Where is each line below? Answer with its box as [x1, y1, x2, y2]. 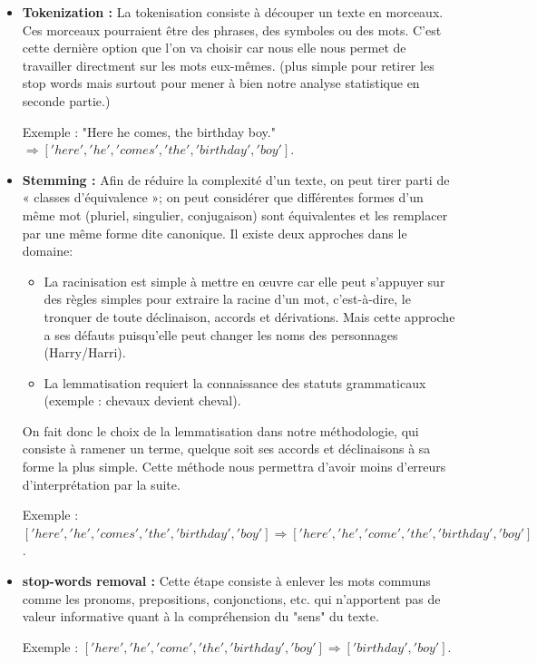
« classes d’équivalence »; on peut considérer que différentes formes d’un [22, 188, 424, 207]
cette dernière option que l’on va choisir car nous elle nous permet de [22, 38, 406, 57]
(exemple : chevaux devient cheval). [44, 391, 241, 410]
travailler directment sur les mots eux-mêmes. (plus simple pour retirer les [22, 55, 434, 74]
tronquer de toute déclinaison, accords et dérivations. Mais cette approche [44, 307, 455, 326]
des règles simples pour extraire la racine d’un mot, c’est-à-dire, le [44, 289, 411, 308]
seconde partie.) [22, 91, 111, 110]
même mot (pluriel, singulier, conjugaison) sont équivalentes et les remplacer [22, 205, 448, 224]
